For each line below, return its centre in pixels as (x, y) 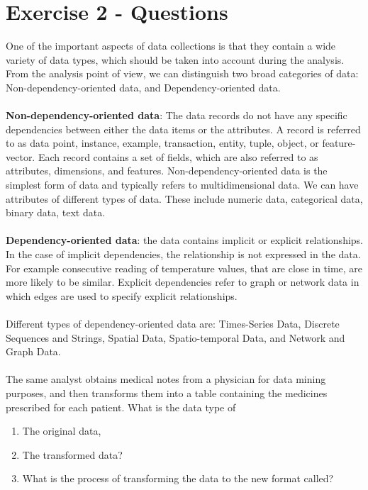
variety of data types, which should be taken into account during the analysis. (175, 59)
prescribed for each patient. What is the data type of (121, 407)
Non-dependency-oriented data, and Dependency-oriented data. (143, 87)
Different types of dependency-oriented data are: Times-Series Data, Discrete (173, 323)
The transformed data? (72, 454)
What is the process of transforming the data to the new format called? (178, 478)
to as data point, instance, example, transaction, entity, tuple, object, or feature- (181, 143)
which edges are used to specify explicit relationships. (122, 295)
